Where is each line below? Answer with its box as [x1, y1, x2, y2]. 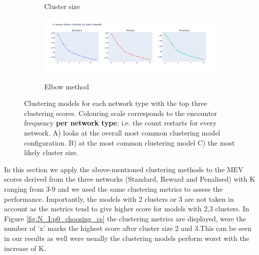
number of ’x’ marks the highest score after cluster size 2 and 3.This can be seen [4, 223, 252, 233]
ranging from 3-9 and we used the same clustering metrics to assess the [4, 184, 223, 194]
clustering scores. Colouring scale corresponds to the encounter [24, 107, 217, 118]
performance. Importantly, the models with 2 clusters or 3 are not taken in [4, 193, 234, 204]
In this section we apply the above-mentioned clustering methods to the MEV [4, 164, 243, 174]
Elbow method [44, 81, 89, 91]
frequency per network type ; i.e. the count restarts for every [24, 117, 217, 128]
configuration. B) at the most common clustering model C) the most [24, 137, 235, 148]
